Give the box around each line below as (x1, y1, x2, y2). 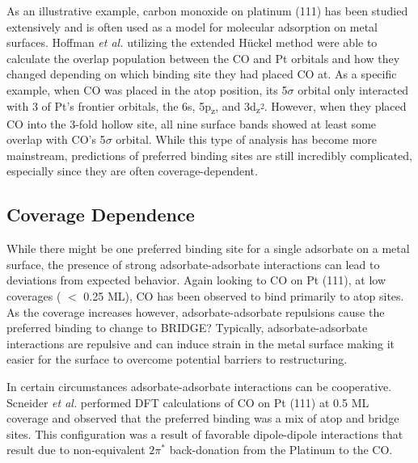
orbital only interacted (298, 81, 409, 98)
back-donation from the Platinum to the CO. (169, 441, 393, 458)
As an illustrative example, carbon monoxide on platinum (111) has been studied (6, 2, 408, 19)
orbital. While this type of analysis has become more (116, 131, 378, 148)
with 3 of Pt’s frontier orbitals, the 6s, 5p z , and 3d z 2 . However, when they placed (6, 97, 407, 116)
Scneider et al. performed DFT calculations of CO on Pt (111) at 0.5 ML (6, 394, 369, 410)
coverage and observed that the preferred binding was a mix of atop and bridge (6, 410, 399, 427)
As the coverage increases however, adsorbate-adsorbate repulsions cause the (6, 303, 385, 320)
